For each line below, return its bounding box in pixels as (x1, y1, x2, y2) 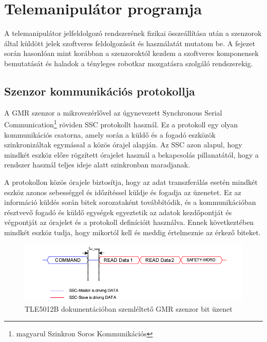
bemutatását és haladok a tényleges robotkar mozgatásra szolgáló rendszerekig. (4, 58, 253, 68)
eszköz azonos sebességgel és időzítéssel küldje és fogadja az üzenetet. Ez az (4, 186, 241, 197)
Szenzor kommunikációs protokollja (4, 83, 195, 99)
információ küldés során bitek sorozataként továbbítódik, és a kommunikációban (4, 197, 256, 207)
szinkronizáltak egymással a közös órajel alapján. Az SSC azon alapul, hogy (4, 139, 242, 150)
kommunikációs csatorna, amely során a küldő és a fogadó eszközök (4, 129, 216, 140)
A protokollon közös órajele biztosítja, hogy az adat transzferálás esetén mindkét (4, 176, 258, 187)
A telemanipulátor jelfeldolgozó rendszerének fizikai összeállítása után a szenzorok (4, 28, 262, 39)
